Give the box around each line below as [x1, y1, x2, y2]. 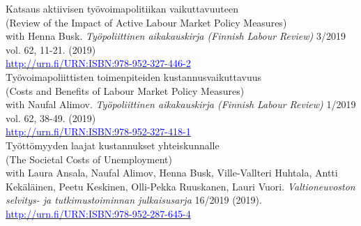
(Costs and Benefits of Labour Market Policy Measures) [6, 83, 245, 98]
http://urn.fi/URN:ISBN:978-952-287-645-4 [6, 206, 191, 220]
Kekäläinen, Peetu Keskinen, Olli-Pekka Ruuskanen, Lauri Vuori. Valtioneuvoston [6, 179, 355, 193]
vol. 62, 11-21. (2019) [6, 42, 96, 56]
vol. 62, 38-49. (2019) [6, 110, 96, 125]
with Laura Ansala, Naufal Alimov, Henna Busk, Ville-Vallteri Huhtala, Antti [6, 165, 338, 180]
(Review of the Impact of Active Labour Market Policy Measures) [6, 15, 287, 29]
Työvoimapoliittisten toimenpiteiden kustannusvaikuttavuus [6, 69, 262, 84]
